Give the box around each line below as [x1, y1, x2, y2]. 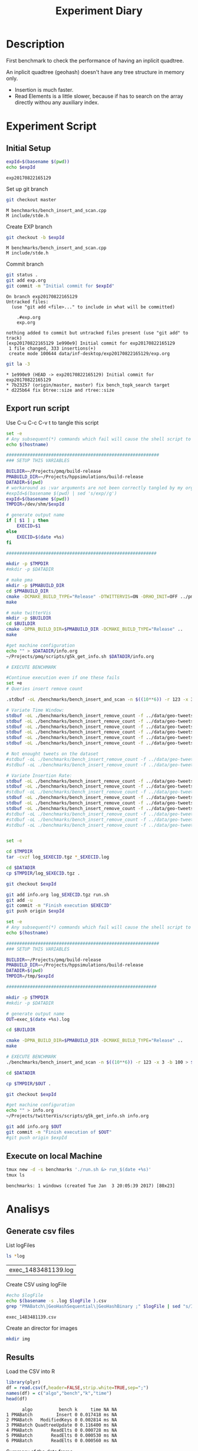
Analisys [6, 1202, 50, 1216]
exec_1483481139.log [9, 1266, 74, 1274]
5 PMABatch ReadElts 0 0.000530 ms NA [6, 1432, 117, 1439]
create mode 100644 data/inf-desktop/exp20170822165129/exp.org [8, 351, 170, 357]
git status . [6, 272, 38, 278]
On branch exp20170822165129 [6, 294, 78, 300]
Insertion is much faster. [14, 86, 74, 93]
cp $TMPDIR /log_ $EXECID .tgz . [6, 870, 81, 876]
